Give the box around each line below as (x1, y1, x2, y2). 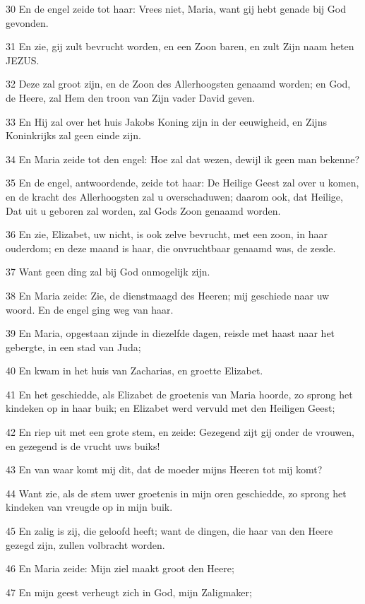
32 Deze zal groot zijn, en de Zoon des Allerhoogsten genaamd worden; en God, (6, 76, 351, 91)
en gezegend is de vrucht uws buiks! (6, 438, 160, 453)
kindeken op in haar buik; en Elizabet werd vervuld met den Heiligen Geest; (6, 401, 335, 415)
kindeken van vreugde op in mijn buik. (6, 499, 173, 514)
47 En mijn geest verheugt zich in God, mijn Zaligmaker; (6, 584, 252, 599)
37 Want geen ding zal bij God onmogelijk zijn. (6, 264, 210, 279)
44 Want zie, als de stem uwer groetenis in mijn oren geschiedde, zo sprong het (6, 485, 347, 500)
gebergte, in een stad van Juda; (6, 339, 141, 354)
